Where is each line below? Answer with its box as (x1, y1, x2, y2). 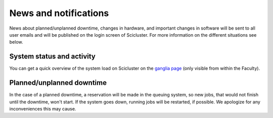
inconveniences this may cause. (9, 105, 76, 111)
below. (9, 39, 23, 45)
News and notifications (9, 8, 109, 19)
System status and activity (9, 52, 96, 61)
